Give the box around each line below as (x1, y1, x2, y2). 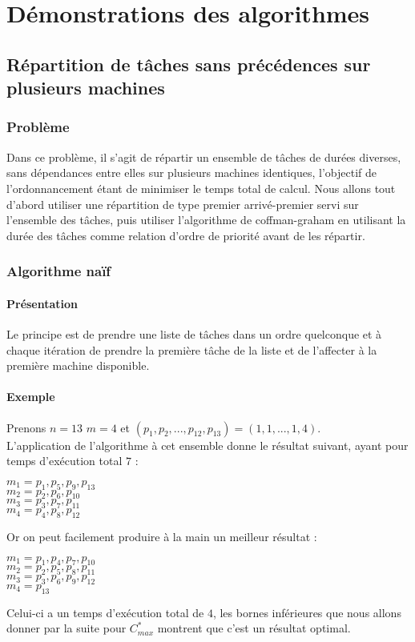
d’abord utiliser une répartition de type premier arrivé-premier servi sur (6, 195, 359, 212)
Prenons (6, 419, 46, 435)
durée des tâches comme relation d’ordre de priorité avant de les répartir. (6, 227, 365, 243)
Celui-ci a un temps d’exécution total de (6, 604, 204, 620)
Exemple (6, 388, 55, 405)
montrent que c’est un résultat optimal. (157, 620, 351, 636)
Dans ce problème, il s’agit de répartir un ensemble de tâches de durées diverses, (6, 148, 401, 165)
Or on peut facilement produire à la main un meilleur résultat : (6, 528, 317, 544)
